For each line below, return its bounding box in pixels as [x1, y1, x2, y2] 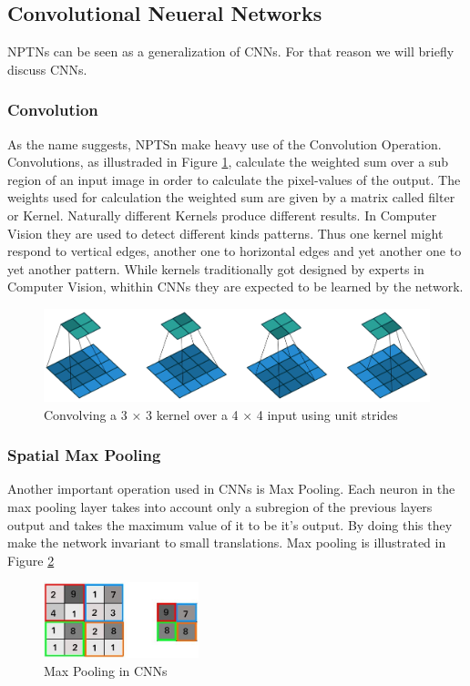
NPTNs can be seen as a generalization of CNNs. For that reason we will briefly [7, 42, 455, 61]
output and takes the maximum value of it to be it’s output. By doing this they [7, 515, 453, 534]
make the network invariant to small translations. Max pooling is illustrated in [7, 533, 446, 552]
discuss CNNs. [7, 59, 87, 78]
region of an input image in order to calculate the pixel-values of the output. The [7, 169, 461, 189]
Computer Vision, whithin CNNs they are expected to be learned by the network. [7, 277, 464, 296]
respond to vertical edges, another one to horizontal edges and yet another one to [7, 241, 462, 261]
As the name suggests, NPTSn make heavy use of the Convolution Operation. [7, 134, 442, 153]
